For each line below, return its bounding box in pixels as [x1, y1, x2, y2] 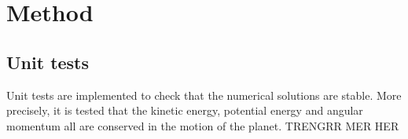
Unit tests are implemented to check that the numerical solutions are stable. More [6, 86, 402, 103]
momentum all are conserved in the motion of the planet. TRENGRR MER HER [6, 117, 399, 134]
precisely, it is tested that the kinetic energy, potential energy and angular [6, 102, 363, 119]
